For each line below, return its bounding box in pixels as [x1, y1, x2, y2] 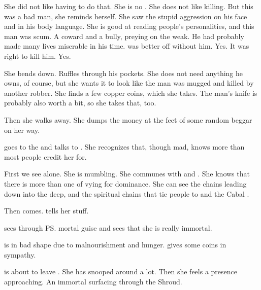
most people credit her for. [4, 151, 87, 162]
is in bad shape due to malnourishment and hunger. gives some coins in [4, 239, 226, 250]
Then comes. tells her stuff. [4, 205, 89, 216]
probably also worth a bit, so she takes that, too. [4, 97, 156, 108]
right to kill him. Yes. [4, 50, 71, 61]
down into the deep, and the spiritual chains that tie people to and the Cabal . [4, 188, 249, 199]
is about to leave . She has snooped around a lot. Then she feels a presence [4, 266, 238, 277]
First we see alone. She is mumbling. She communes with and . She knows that [4, 168, 250, 179]
